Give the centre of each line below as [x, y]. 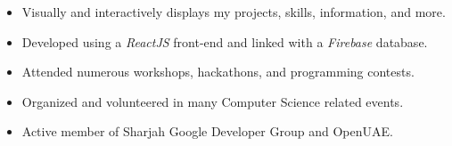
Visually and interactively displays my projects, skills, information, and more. [234, 12]
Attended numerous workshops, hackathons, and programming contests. [218, 72]
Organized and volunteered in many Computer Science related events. [213, 101]
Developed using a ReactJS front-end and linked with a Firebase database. [225, 41]
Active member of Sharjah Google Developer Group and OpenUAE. [207, 131]
